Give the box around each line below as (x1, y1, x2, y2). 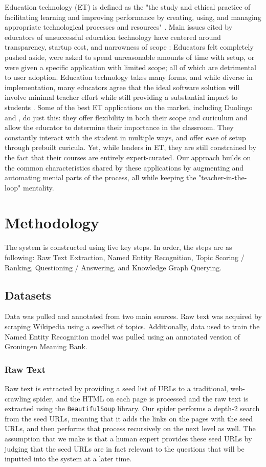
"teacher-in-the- (198, 172, 247, 183)
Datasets (5, 287, 51, 303)
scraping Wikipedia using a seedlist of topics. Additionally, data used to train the (5, 321, 260, 331)
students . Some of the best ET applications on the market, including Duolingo (5, 101, 253, 112)
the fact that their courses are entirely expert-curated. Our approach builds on (5, 152, 251, 162)
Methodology (5, 212, 99, 233)
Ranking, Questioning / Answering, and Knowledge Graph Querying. (5, 262, 222, 272)
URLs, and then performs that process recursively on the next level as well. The (5, 423, 256, 434)
